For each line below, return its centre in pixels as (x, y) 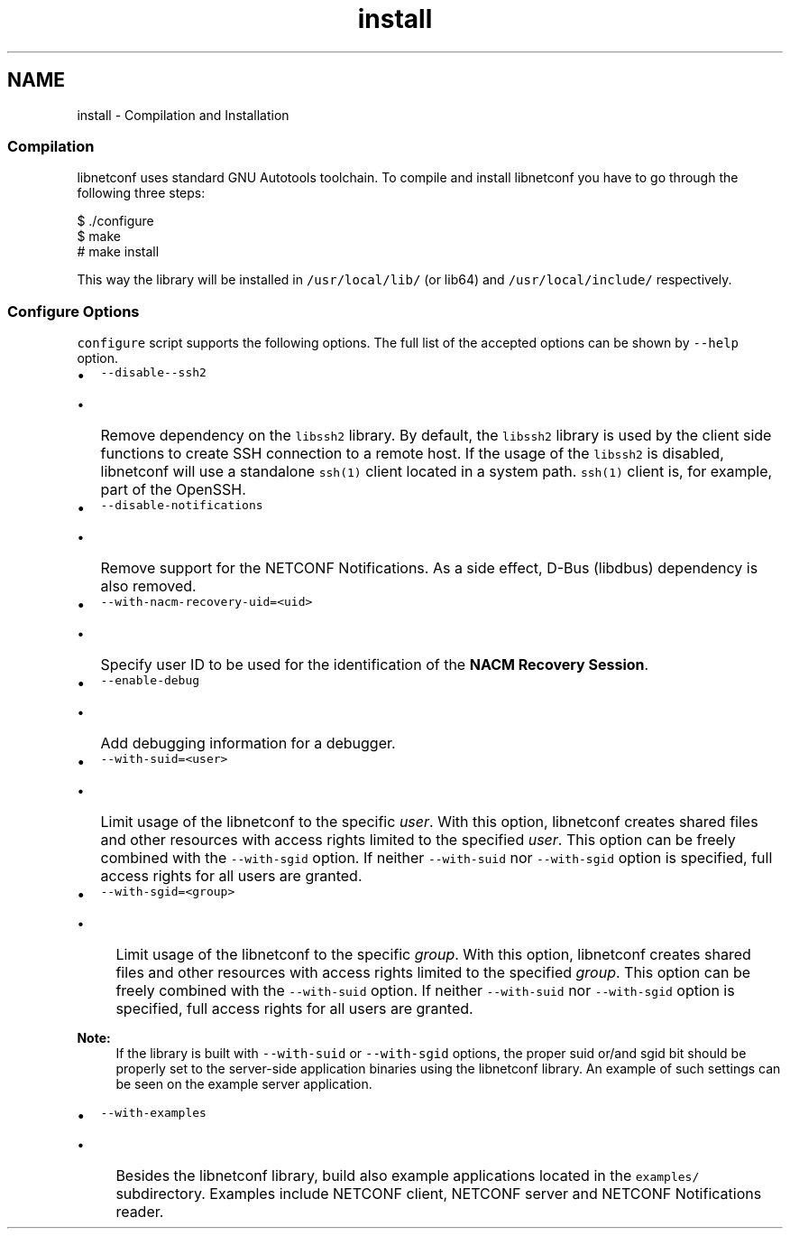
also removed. (148, 586)
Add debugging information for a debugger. (248, 743)
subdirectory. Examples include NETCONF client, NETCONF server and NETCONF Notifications (439, 1194)
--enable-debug (150, 681)
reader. (140, 1212)
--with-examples (153, 1113)
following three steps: (141, 193)
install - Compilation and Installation (183, 115)
